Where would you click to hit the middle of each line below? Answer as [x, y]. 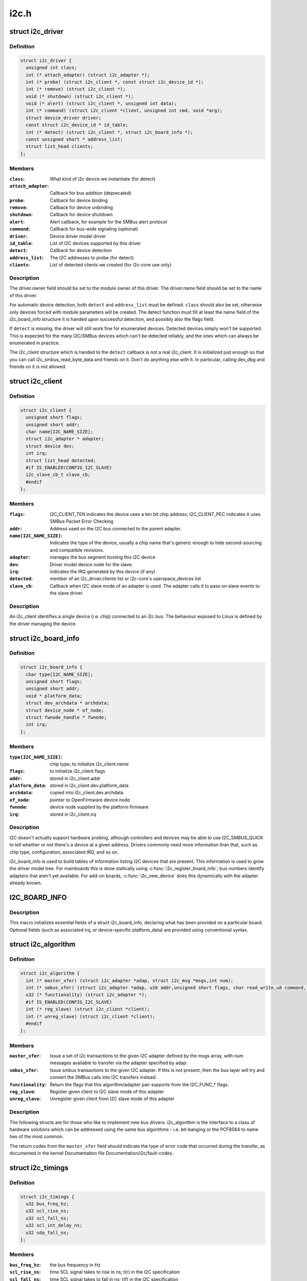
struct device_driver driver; [64, 118]
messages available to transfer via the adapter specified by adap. [119, 1063]
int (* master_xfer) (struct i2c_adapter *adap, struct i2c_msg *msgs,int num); [130, 980]
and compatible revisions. [77, 550]
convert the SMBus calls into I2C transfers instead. [103, 1077]
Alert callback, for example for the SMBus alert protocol [108, 222]
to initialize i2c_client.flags [78, 771]
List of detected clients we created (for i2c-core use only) [111, 265]
